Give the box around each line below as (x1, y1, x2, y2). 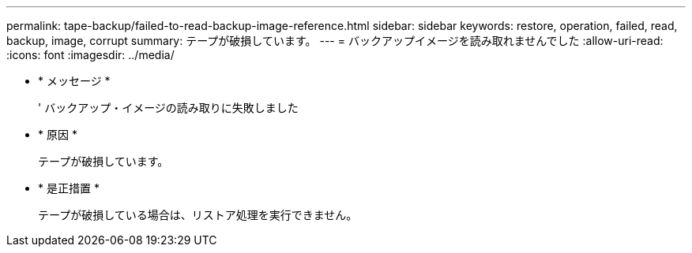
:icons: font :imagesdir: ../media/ (6, 48, 175, 61)
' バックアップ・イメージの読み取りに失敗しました (38, 101, 299, 114)
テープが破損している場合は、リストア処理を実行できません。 (38, 208, 358, 221)
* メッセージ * (38, 74, 111, 87)
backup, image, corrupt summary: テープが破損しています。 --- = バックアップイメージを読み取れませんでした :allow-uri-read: (6, 34, 664, 47)
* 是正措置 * (38, 181, 100, 195)
